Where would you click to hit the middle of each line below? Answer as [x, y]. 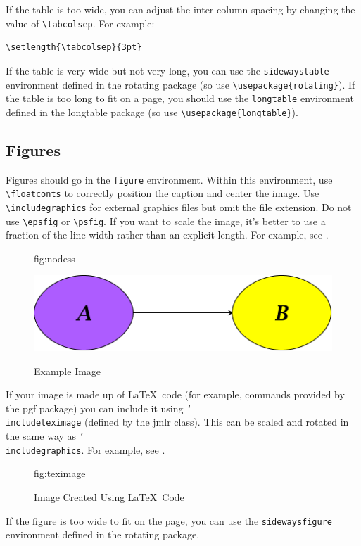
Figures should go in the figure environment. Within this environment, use [169, 179]
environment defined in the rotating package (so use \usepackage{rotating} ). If [180, 84]
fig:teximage [60, 473]
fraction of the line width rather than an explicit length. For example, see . [167, 235]
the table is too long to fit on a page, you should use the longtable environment [180, 98]
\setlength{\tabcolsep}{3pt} [74, 47]
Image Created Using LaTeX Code [109, 496]
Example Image [68, 370]
